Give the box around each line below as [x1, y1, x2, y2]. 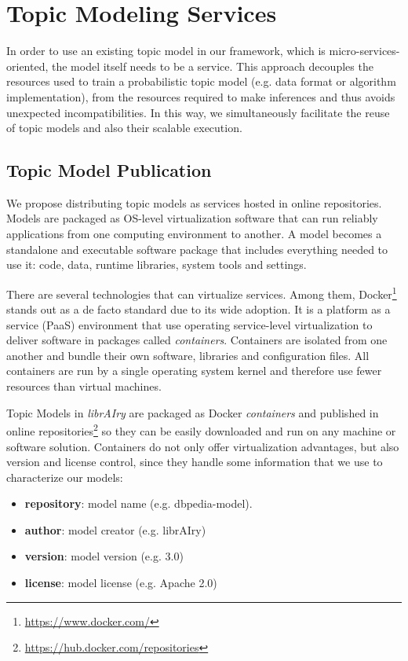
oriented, [6, 57, 49, 74]
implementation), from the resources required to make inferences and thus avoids [6, 88, 395, 105]
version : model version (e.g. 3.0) [24, 548, 184, 564]
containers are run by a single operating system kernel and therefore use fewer [6, 362, 382, 379]
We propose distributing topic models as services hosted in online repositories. [6, 194, 382, 211]
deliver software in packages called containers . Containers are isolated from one [6, 332, 388, 348]
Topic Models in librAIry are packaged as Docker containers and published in [6, 404, 379, 420]
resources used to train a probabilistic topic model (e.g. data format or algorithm [6, 73, 396, 90]
